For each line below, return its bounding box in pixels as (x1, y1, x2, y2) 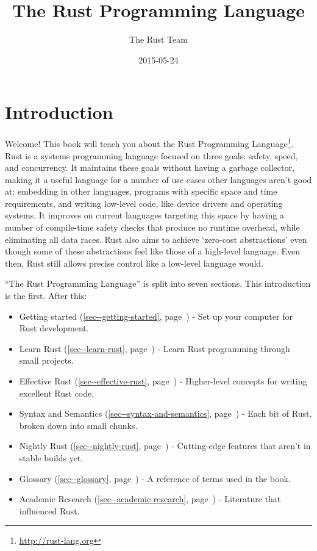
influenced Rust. (19, 504, 80, 517)
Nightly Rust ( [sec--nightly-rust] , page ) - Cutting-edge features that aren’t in (19, 439, 311, 452)
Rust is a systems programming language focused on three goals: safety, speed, (5, 149, 298, 162)
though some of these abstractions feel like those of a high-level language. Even (5, 245, 300, 257)
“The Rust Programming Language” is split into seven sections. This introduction (5, 277, 311, 290)
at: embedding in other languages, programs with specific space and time (5, 185, 277, 198)
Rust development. (19, 322, 89, 334)
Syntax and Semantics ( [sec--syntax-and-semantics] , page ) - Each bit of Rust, (19, 407, 312, 420)
